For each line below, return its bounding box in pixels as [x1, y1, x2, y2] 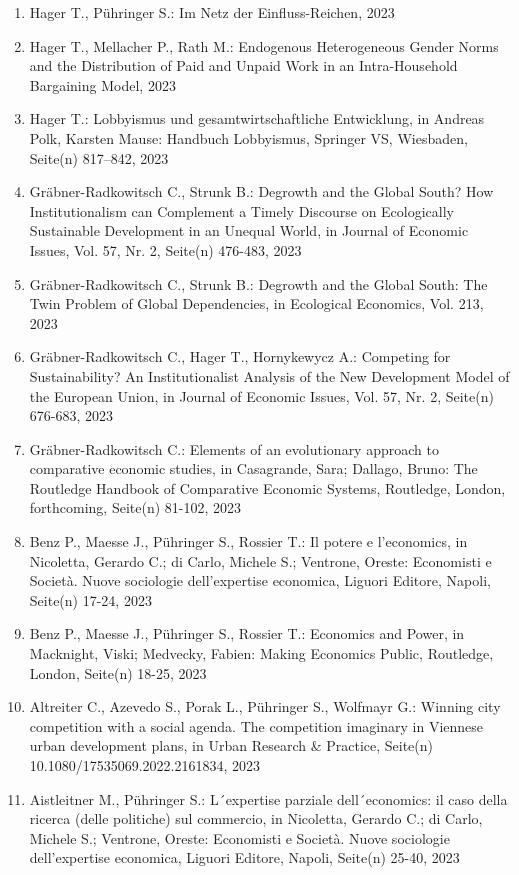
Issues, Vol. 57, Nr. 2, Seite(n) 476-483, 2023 [29, 239, 302, 260]
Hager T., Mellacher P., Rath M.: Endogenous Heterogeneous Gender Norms [29, 35, 499, 56]
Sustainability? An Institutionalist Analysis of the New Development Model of [29, 365, 510, 386]
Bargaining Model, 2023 [29, 74, 176, 95]
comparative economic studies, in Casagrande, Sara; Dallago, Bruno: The [29, 458, 478, 479]
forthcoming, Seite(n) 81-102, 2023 [29, 497, 242, 518]
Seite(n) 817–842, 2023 [29, 147, 169, 168]
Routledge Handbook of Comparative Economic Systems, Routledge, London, [29, 477, 506, 498]
